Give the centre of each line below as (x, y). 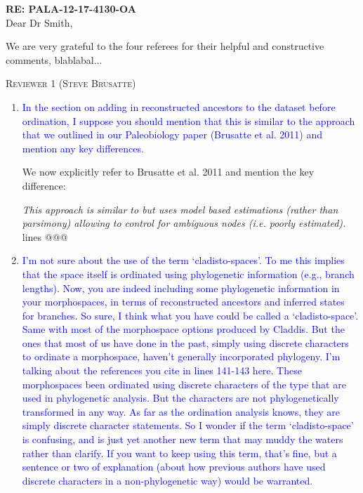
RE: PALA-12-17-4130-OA (71, 8)
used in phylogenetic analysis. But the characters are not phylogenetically (180, 398)
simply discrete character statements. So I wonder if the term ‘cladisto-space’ (188, 425)
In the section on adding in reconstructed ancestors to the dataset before (179, 106)
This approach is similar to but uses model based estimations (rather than (180, 209)
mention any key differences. (83, 148)
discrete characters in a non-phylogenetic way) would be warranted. (167, 480)
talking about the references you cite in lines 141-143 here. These (162, 370)
